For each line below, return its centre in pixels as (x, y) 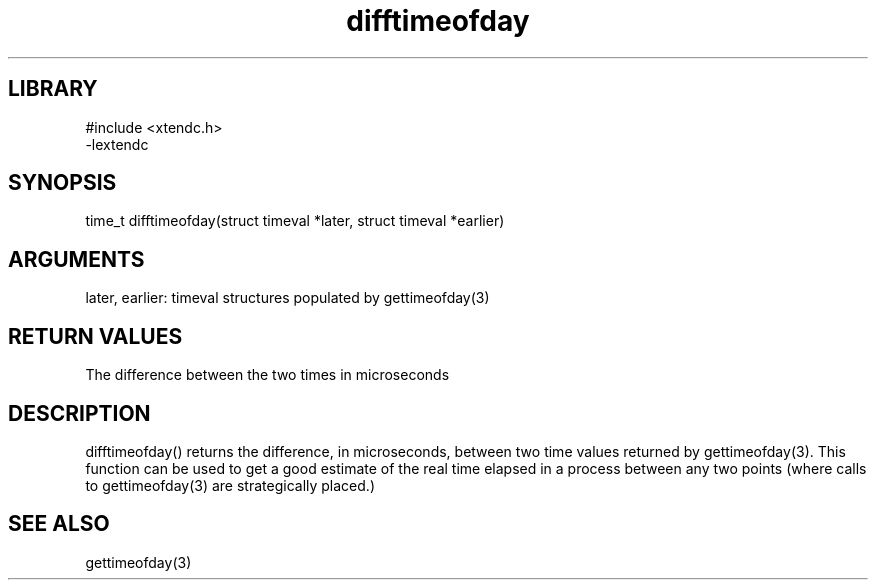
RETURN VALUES (95, 336)
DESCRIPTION (79, 413)
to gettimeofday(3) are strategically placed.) (230, 485)
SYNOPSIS (62, 183)
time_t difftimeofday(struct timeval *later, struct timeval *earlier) (295, 221)
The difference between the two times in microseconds (267, 375)
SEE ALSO (59, 524)
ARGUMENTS (76, 259)
